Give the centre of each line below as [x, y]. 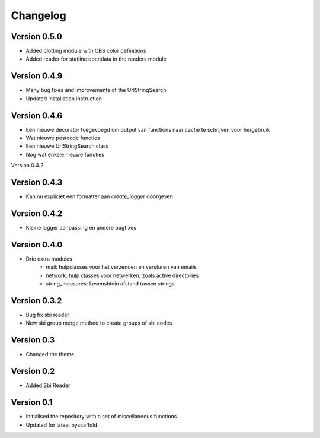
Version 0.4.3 [36, 182]
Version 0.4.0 [37, 244]
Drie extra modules [49, 259]
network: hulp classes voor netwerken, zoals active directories [122, 275]
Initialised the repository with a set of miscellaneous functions [101, 417]
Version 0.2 [33, 371]
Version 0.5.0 [36, 36]
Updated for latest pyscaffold [61, 425]
